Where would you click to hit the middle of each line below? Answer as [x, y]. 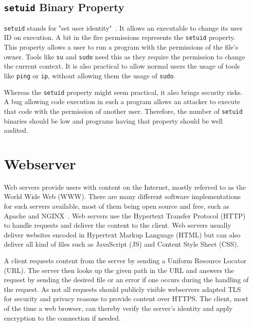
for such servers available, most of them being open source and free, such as [117, 206]
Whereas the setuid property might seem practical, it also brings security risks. [123, 92]
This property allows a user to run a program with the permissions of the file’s [121, 47]
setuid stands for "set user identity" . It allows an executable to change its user [123, 27]
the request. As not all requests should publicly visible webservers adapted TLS [123, 289]
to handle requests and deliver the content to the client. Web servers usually [117, 225]
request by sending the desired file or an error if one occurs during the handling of [126, 280]
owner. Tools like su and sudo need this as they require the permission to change [125, 56]
